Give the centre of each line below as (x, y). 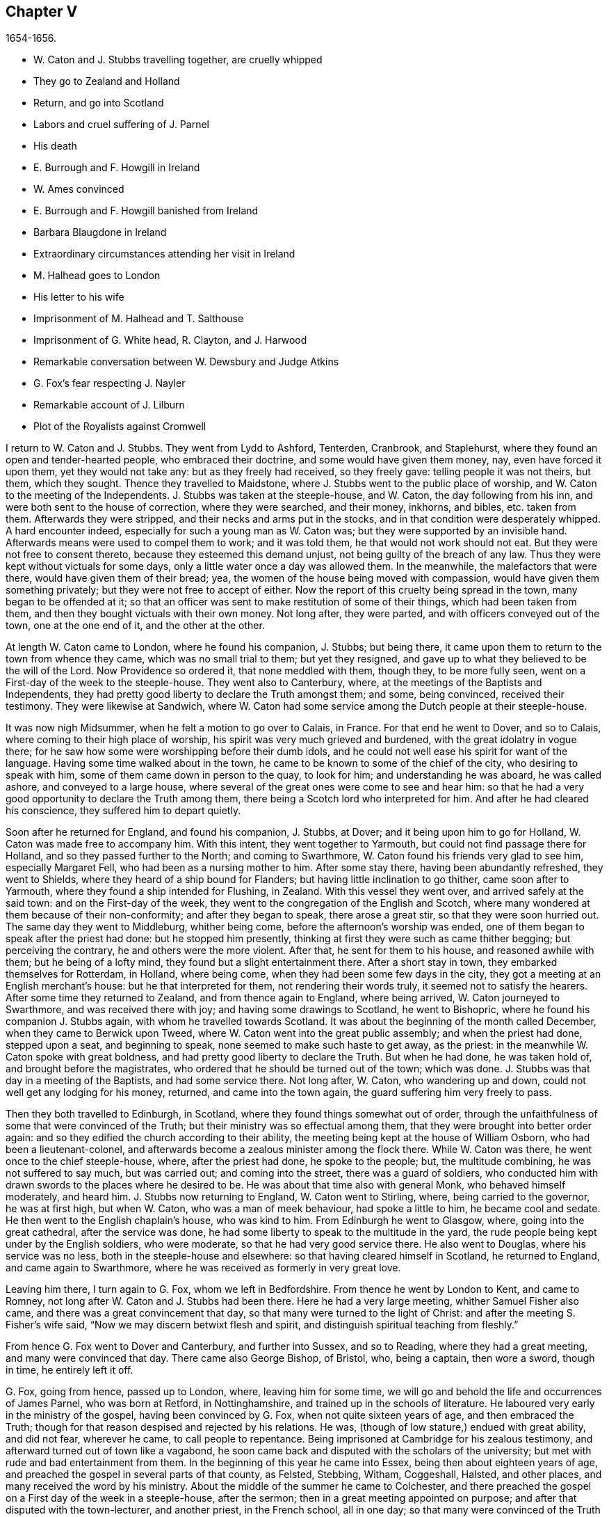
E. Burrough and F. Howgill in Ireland (117, 168)
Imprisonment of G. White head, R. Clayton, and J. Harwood (170, 340)
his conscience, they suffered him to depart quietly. (123, 811)
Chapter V (42, 11)
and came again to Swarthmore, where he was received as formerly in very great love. (203, 1268)
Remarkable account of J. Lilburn (109, 405)
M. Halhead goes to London (97, 276)
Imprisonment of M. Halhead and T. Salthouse (139, 319)
